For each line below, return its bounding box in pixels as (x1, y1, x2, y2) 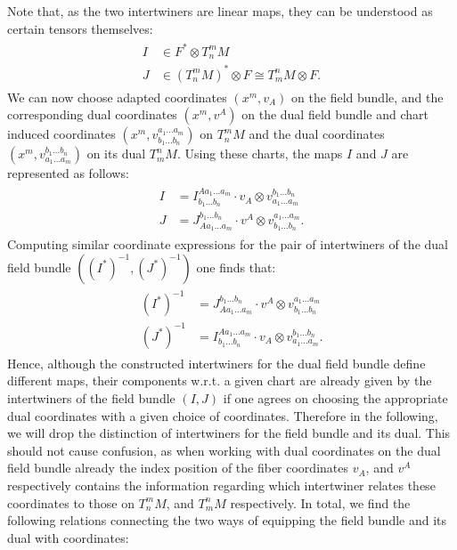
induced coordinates (7, 125, 116, 143)
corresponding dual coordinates (7, 105, 177, 124)
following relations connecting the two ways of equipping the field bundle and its (7, 511, 447, 530)
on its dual (86, 144, 146, 163)
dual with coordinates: (7, 528, 129, 546)
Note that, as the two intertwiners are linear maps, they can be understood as (7, 2, 433, 20)
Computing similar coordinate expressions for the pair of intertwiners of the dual (7, 235, 448, 254)
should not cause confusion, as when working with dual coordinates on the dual (7, 441, 441, 459)
